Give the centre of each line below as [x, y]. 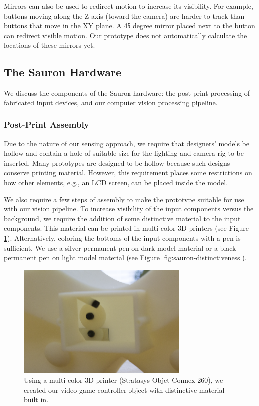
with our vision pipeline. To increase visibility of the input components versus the [129, 209]
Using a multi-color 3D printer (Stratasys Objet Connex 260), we [124, 380]
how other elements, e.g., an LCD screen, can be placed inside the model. [116, 182]
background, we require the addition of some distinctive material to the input [122, 218]
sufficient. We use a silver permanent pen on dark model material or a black [120, 248]
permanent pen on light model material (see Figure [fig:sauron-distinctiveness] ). [125, 257]
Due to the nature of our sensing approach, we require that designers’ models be [127, 143]
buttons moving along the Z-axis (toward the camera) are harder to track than [124, 16]
